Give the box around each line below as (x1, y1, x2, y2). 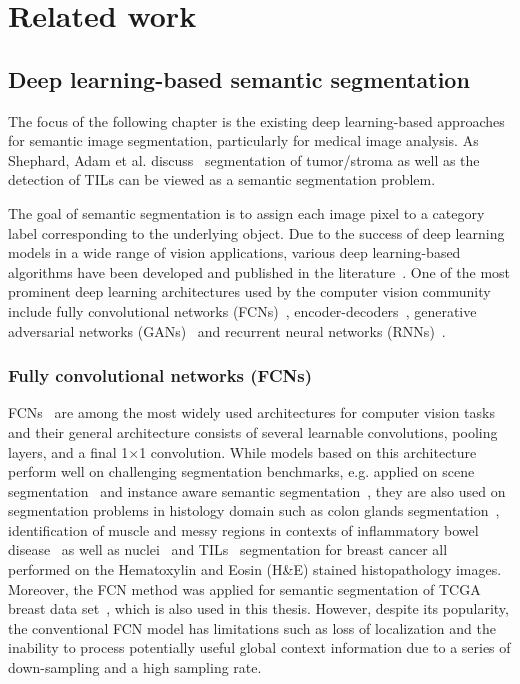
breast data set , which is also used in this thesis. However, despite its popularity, (8, 598, 509, 619)
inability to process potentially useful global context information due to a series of (8, 637, 511, 658)
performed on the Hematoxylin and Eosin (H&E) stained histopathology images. (8, 559, 502, 580)
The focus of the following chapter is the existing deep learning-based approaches (8, 110, 505, 131)
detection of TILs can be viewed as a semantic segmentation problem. (8, 169, 436, 190)
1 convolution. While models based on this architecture (139, 441, 477, 462)
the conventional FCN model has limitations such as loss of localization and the (8, 617, 496, 638)
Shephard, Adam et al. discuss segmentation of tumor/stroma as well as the (8, 149, 480, 170)
